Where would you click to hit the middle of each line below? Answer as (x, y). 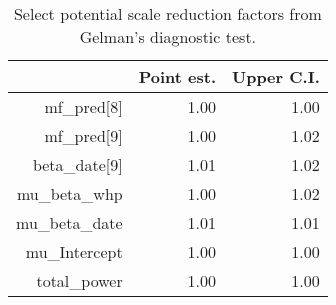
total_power (79, 280)
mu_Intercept (74, 251)
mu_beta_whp (69, 193)
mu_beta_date (69, 222)
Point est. (177, 76)
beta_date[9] (77, 164)
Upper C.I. (276, 76)
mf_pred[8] (83, 106)
